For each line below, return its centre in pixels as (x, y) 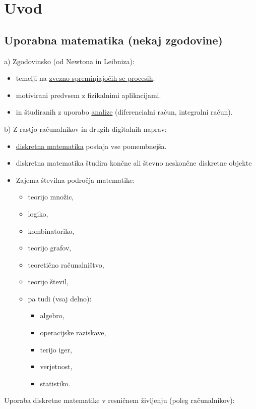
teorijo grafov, (50, 248)
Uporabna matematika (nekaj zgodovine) (113, 40)
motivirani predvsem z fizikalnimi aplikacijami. (88, 95)
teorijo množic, (51, 197)
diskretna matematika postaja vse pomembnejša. (91, 146)
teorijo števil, (48, 282)
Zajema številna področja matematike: (75, 180)
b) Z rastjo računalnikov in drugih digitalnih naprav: (85, 129)
